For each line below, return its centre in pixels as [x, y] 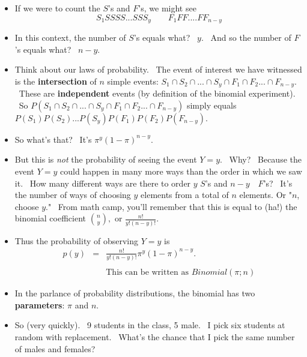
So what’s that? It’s [53, 139]
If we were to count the [57, 8]
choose [27, 206]
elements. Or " [266, 195]
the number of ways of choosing [73, 195]
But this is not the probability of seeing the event [106, 159]
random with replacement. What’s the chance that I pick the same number [155, 337]
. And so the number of [246, 37]
